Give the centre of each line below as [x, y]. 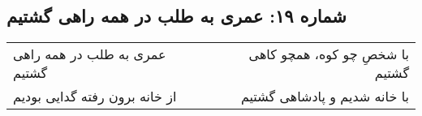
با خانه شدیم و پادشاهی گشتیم [325, 97]
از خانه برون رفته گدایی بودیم [95, 97]
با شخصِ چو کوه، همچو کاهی [329, 54]
